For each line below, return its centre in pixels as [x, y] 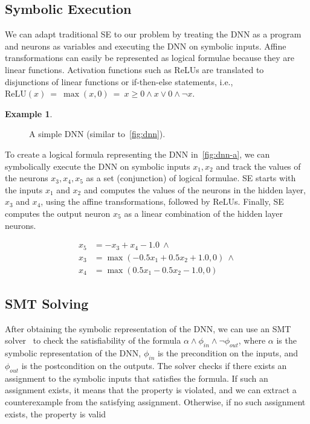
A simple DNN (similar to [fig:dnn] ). [97, 134]
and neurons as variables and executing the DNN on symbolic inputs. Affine [146, 46]
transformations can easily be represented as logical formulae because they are [150, 58]
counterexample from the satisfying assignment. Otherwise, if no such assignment [155, 402]
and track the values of [258, 166]
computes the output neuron [58, 213]
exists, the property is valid [56, 413]
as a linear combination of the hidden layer [204, 213]
